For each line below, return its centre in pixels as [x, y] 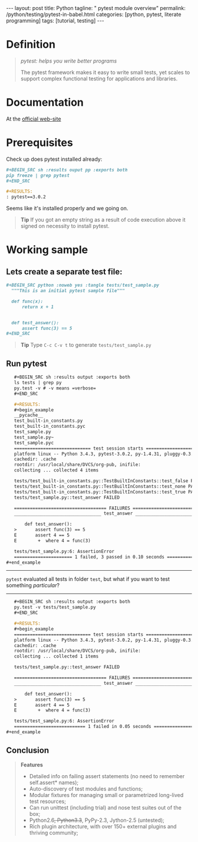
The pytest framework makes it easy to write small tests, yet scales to [105, 72]
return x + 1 [38, 307]
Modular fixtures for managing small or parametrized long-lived [106, 795]
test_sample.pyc [34, 443]
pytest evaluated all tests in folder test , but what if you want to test [88, 579]
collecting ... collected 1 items [56, 656]
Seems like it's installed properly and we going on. [67, 209]
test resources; [48, 801]
